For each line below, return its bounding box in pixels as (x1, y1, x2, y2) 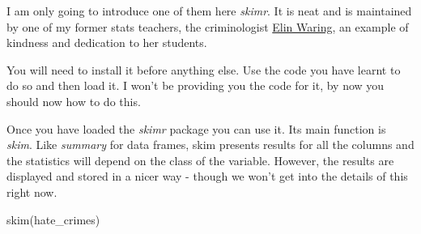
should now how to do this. (6, 92, 141, 109)
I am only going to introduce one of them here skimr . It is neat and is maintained (6, 2, 412, 19)
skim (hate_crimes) (6, 211, 100, 228)
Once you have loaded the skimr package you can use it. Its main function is (6, 120, 386, 137)
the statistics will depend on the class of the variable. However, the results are (6, 151, 394, 168)
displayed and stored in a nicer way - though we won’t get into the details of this (6, 168, 408, 185)
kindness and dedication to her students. (6, 34, 207, 51)
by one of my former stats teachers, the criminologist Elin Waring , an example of (6, 18, 409, 35)
